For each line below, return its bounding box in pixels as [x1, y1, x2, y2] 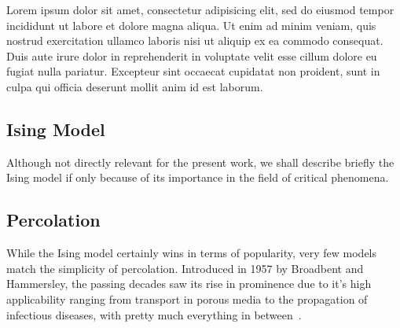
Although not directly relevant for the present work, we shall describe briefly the [6, 153, 394, 170]
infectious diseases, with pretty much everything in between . [6, 306, 302, 322]
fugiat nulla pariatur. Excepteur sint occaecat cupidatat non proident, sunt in [6, 63, 380, 79]
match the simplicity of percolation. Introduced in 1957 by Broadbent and [6, 260, 364, 276]
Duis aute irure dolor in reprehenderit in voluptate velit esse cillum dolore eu [6, 47, 377, 64]
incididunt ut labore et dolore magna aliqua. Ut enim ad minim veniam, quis [6, 17, 376, 33]
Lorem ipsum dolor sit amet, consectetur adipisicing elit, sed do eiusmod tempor [6, 2, 394, 17]
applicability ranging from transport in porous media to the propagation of [6, 290, 368, 307]
